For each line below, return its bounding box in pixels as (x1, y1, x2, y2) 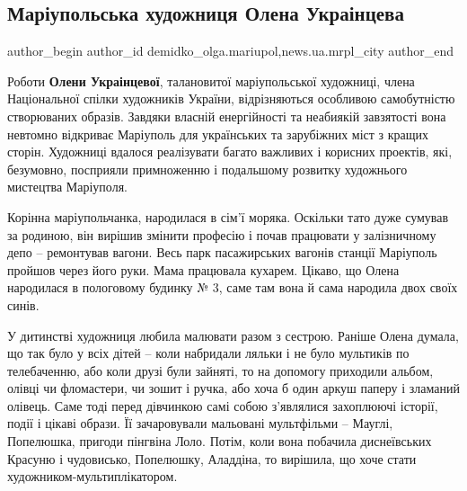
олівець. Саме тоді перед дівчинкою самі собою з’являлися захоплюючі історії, (7, 396, 438, 415)
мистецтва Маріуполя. (7, 177, 128, 196)
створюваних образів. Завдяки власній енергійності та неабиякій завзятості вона (7, 106, 446, 125)
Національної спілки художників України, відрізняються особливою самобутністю (7, 89, 455, 108)
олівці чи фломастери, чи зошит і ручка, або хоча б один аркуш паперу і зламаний (7, 379, 460, 397)
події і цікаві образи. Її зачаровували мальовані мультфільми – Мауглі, (7, 414, 393, 433)
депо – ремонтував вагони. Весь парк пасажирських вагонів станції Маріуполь (7, 243, 437, 262)
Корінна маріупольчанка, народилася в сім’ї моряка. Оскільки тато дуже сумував (7, 207, 449, 226)
